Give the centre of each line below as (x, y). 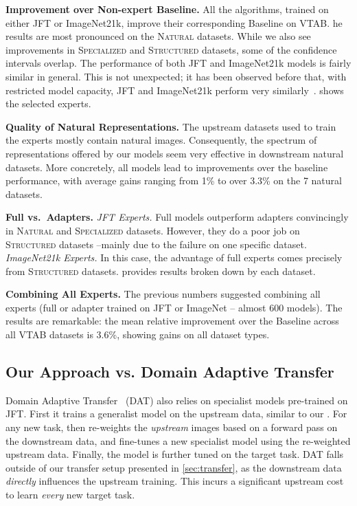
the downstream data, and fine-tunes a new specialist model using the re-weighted (178, 440)
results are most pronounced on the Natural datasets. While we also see (158, 36)
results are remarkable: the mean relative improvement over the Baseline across (172, 321)
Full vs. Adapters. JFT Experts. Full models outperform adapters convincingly (177, 217)
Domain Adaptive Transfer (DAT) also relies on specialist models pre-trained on (177, 400)
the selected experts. (48, 103)
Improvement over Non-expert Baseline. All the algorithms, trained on (167, 9)
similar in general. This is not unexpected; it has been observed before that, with (176, 76)
